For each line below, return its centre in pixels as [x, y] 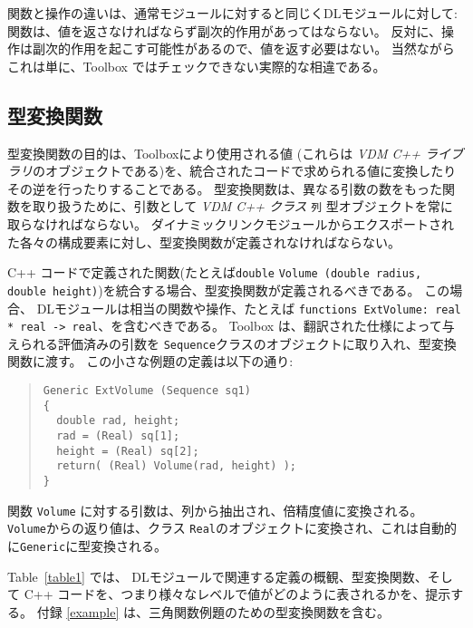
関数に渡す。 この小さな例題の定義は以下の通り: [150, 361]
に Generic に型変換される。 [87, 545]
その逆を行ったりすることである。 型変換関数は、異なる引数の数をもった [225, 188]
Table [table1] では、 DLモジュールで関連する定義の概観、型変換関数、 [217, 576]
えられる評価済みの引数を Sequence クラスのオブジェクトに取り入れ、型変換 [232, 343]
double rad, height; [118, 421]
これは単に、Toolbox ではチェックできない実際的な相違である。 [197, 66]
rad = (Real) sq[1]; [118, 436]
